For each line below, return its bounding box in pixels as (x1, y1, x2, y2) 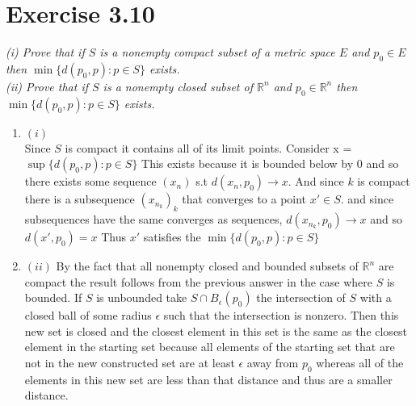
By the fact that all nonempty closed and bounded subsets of (56, 257, 359, 274)
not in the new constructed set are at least (24, 354, 235, 371)
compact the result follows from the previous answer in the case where (24, 273, 373, 290)
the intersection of (256, 289, 346, 306)
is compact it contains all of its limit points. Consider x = (65, 139, 352, 156)
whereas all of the (316, 354, 404, 371)
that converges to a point (182, 190, 307, 207)
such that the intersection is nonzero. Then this (163, 307, 399, 324)
